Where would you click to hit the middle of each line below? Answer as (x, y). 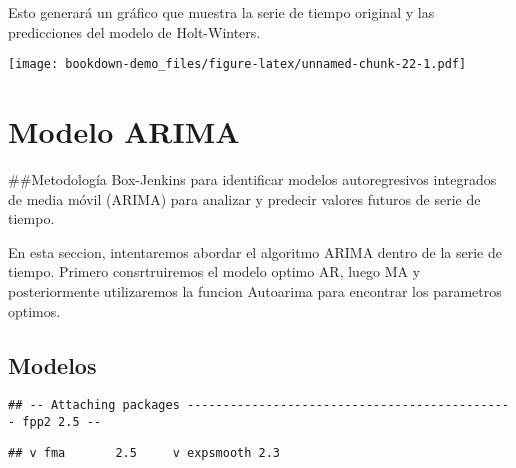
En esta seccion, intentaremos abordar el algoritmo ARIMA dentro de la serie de (255, 251)
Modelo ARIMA (124, 131)
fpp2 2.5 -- (62, 421)
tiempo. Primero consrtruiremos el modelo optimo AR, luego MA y (214, 271)
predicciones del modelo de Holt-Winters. (134, 31)
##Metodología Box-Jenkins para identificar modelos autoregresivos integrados (252, 178)
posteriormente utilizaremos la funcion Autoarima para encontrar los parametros (255, 290)
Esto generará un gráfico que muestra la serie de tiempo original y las (221, 12)
